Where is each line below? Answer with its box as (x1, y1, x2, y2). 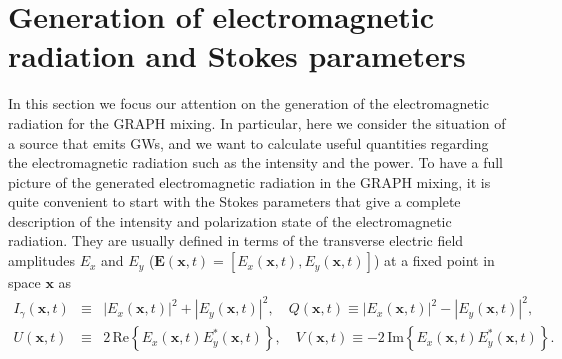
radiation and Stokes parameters (8, 35, 466, 76)
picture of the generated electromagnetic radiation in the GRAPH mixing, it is (8, 171, 491, 192)
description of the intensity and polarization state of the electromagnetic (8, 210, 452, 231)
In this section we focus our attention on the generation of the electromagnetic (8, 93, 489, 114)
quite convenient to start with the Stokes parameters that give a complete (8, 191, 461, 212)
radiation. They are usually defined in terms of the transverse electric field (8, 230, 464, 251)
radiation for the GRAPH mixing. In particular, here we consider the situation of (8, 112, 506, 133)
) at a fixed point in (373, 250, 495, 271)
